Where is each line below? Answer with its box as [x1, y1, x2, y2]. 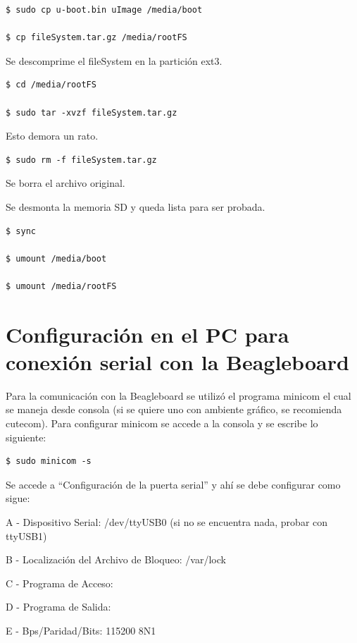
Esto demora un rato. [6, 128, 99, 143]
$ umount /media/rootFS [6, 281, 117, 291]
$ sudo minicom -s [6, 456, 92, 467]
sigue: [6, 491, 30, 506]
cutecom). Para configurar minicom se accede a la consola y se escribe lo [6, 416, 318, 430]
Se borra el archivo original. [6, 176, 125, 190]
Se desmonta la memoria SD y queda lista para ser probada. [6, 199, 265, 214]
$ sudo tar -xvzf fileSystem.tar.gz [6, 107, 177, 118]
